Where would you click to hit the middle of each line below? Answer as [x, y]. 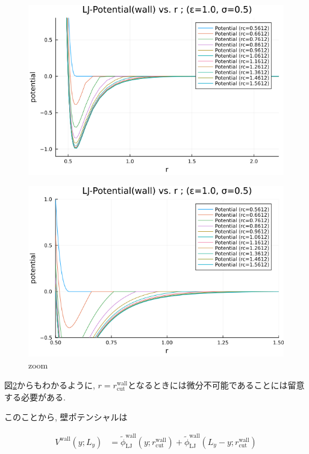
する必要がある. [35, 396]
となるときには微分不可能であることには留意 [216, 385]
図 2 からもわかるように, [50, 385]
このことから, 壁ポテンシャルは [66, 417]
